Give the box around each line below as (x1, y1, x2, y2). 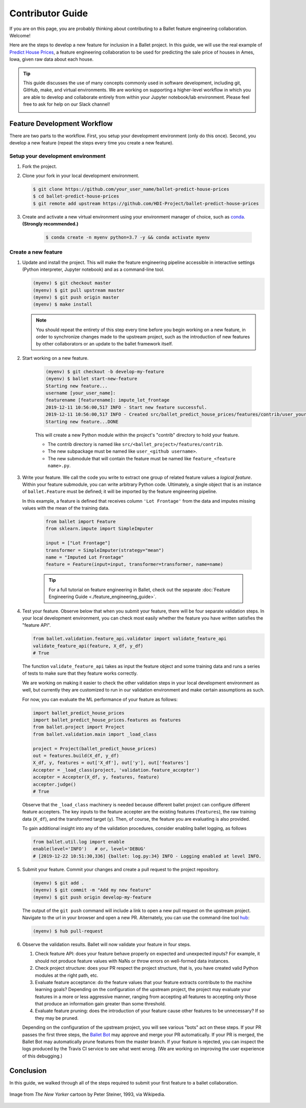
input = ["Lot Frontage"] (45, 540, 111, 546)
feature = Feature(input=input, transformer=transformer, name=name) (45, 561, 223, 568)
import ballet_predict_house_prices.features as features (33, 717, 181, 723)
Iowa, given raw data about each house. (9, 56, 94, 62)
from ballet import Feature (45, 519, 116, 525)
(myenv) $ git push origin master (33, 294, 119, 300)
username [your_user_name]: (45, 390, 116, 396)
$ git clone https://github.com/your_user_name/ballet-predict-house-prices (33, 186, 229, 192)
